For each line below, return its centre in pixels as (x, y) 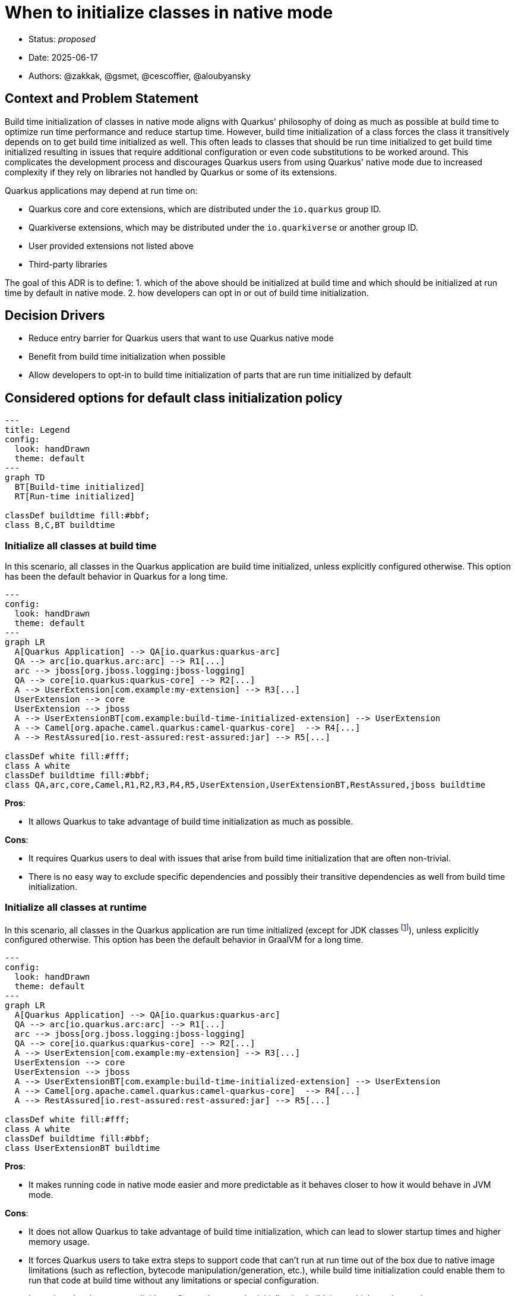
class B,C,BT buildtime (60, 525)
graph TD (25, 478)
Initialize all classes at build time (81, 545)
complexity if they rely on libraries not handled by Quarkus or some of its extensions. (171, 172)
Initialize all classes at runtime (76, 907)
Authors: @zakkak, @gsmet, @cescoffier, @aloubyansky (140, 76)
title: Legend (37, 430)
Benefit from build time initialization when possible (127, 357)
